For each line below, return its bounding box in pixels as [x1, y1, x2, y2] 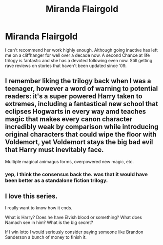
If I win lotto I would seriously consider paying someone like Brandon [5, 229, 143, 235]
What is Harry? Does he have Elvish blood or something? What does [5, 214, 143, 221]
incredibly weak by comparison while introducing [5, 123, 159, 131]
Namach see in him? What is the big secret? [5, 220, 94, 225]
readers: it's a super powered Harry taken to [5, 92, 143, 101]
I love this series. [5, 192, 58, 200]
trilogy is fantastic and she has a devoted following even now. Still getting [5, 57, 153, 63]
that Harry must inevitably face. [5, 146, 104, 154]
